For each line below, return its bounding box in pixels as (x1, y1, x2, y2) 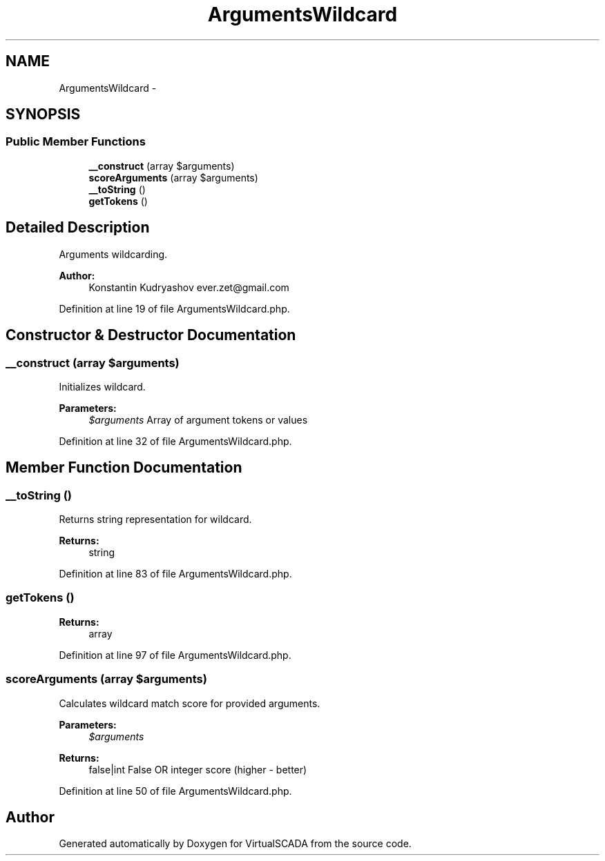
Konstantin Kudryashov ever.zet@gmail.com (88, 281, 289, 293)
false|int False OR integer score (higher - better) (88, 763, 307, 775)
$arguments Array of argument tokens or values (88, 413, 308, 426)
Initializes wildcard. (59, 380, 146, 393)
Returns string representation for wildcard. (59, 513, 252, 526)
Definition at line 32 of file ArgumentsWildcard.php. (59, 435, 292, 447)
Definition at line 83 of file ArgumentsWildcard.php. (59, 568, 292, 580)
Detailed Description (6, 219, 150, 237)
